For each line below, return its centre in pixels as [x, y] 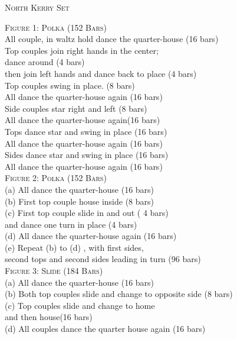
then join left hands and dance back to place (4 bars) [101, 73]
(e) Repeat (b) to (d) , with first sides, [74, 247]
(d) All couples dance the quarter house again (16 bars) [105, 329]
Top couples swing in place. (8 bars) [70, 85]
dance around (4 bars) [45, 62]
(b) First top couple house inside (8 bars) [79, 201]
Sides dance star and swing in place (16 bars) [87, 155]
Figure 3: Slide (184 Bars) [54, 271]
